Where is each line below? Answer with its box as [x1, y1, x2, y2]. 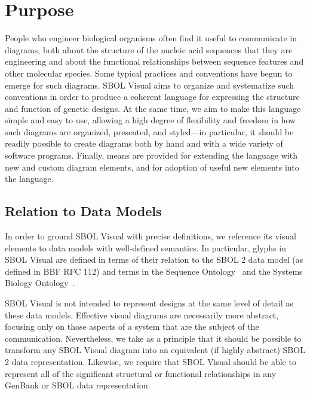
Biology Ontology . [5, 276, 75, 289]
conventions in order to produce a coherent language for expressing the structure [5, 90, 300, 103]
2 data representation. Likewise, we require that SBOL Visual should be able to [5, 355, 296, 367]
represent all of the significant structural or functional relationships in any [5, 367, 277, 379]
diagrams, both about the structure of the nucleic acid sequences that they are [5, 43, 293, 56]
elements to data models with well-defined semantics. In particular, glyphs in [5, 241, 287, 254]
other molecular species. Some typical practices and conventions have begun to [5, 66, 293, 79]
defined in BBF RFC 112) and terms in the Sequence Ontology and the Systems [5, 265, 303, 277]
